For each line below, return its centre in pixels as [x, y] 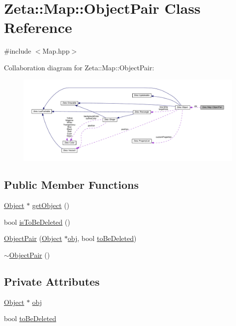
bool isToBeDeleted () [37, 222]
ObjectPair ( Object [33, 238]
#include [18, 51]
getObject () [51, 205]
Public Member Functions [71, 185]
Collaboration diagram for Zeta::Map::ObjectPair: [79, 67]
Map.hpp [56, 51]
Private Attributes [52, 281]
